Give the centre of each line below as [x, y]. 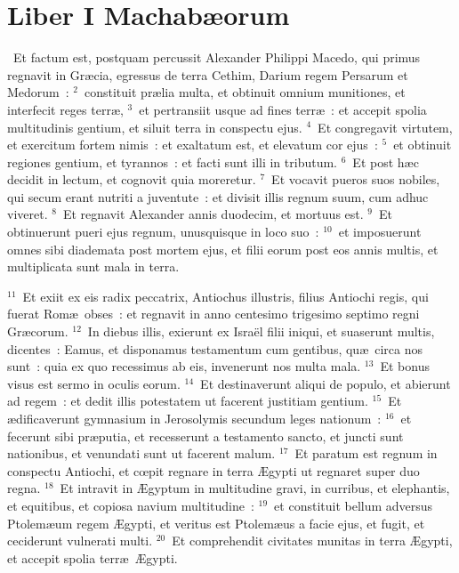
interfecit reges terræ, [65, 109]
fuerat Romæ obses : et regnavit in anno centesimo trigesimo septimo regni [213, 314]
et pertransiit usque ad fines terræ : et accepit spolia [283, 109]
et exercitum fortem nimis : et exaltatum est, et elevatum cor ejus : [193, 145]
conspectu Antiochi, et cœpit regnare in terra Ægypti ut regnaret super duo [213, 470]
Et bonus [405, 366]
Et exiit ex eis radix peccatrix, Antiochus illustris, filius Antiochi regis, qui [225, 296]
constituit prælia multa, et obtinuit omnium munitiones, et [245, 92]
